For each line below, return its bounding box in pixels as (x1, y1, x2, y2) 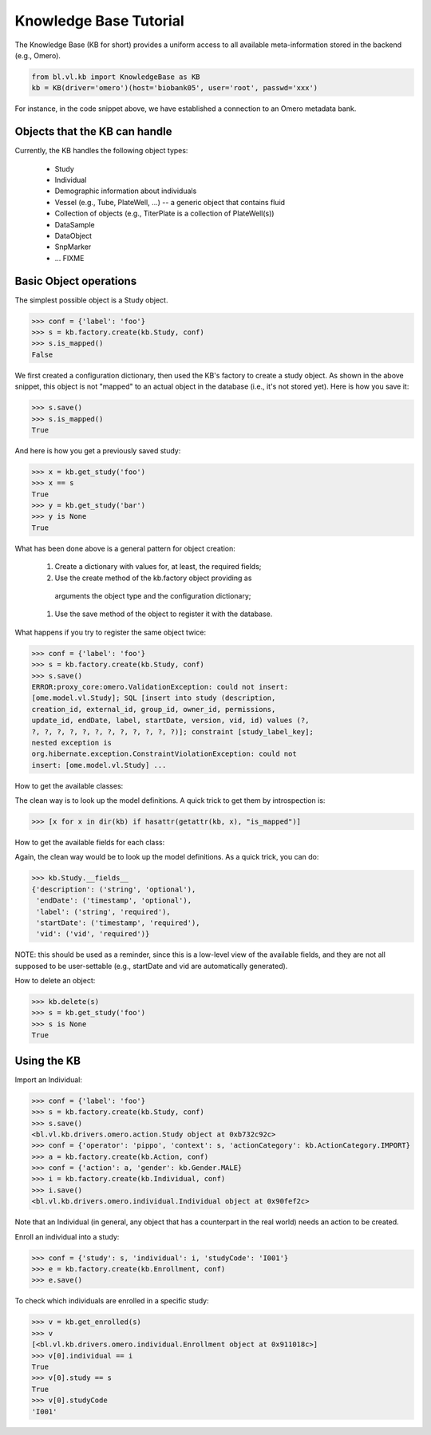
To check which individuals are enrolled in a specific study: (14, 1296, 209, 1306)
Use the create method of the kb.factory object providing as (54, 573, 252, 583)
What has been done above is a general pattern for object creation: (14, 544, 235, 553)
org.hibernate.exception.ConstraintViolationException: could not (31, 749, 297, 758)
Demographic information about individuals (54, 186, 197, 196)
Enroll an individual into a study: (14, 1231, 120, 1241)
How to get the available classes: (14, 781, 124, 790)
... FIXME (54, 253, 85, 263)
